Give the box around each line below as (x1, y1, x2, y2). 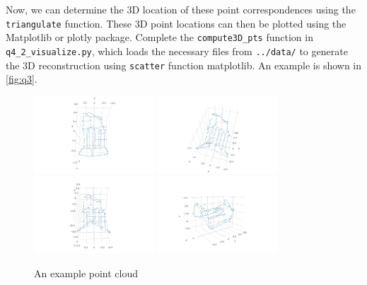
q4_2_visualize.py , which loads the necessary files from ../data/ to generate (6, 43, 348, 58)
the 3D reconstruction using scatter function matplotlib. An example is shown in (6, 57, 362, 72)
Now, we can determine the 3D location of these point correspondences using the (6, 2, 356, 16)
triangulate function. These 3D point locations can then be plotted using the (6, 16, 346, 30)
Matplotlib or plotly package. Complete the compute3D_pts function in (6, 30, 313, 45)
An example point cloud (34, 266, 139, 281)
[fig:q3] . (6, 71, 37, 86)
